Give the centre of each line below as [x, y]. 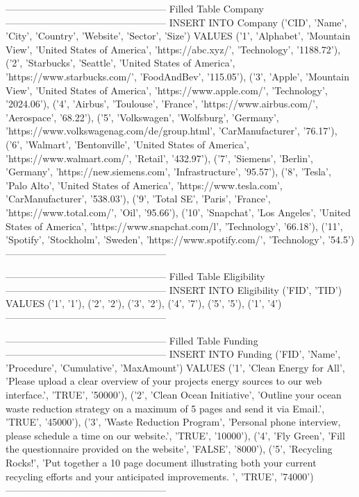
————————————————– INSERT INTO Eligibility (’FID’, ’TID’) [174, 289]
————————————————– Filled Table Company [135, 8]
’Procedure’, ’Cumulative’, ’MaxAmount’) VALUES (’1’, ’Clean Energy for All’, [175, 367]
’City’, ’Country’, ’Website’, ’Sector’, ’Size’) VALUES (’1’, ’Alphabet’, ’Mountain [178, 36]
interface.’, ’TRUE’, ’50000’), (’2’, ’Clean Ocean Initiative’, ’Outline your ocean [174, 395]
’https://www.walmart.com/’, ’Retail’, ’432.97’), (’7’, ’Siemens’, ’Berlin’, [159, 158]
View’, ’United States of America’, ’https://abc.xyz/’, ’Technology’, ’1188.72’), [173, 49]
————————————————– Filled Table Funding [132, 340]
